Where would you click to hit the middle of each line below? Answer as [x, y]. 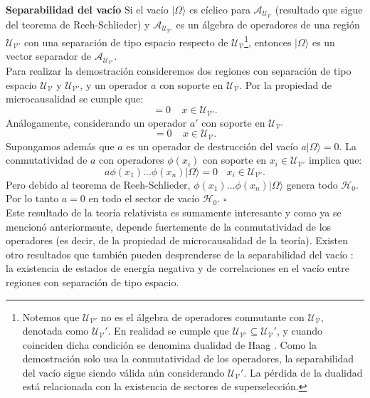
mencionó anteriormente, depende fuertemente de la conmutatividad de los [169, 226]
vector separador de [48, 56]
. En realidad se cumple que [168, 331]
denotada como [55, 331]
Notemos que [51, 316]
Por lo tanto [32, 198]
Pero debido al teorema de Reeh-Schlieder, [98, 184]
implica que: [335, 160]
